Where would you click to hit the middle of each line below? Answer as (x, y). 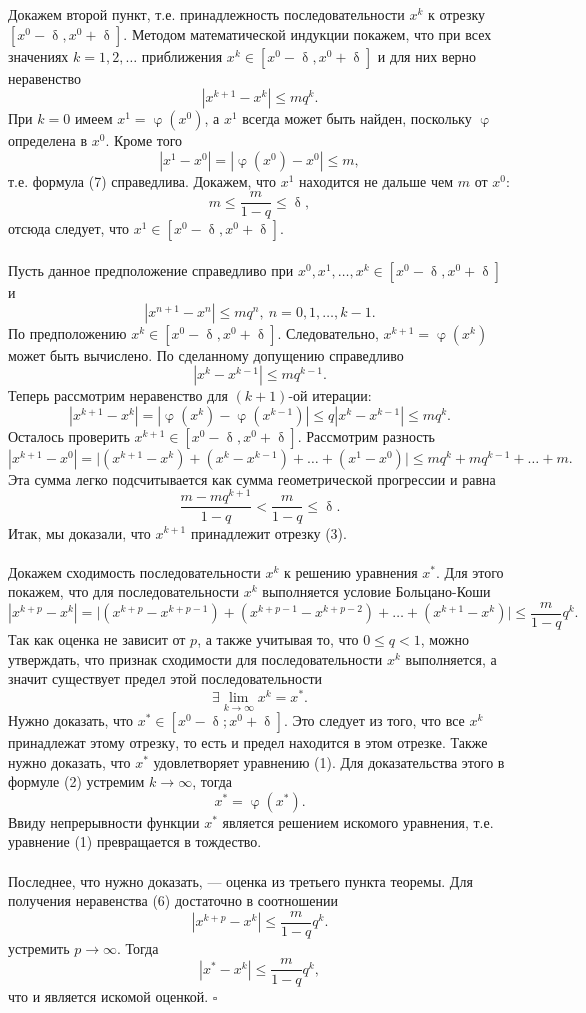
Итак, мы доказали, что (79, 532)
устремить (39, 947)
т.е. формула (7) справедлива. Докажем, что (142, 180)
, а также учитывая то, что (278, 638)
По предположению (67, 332)
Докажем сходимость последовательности (134, 571)
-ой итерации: (330, 395)
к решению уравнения (350, 571)
